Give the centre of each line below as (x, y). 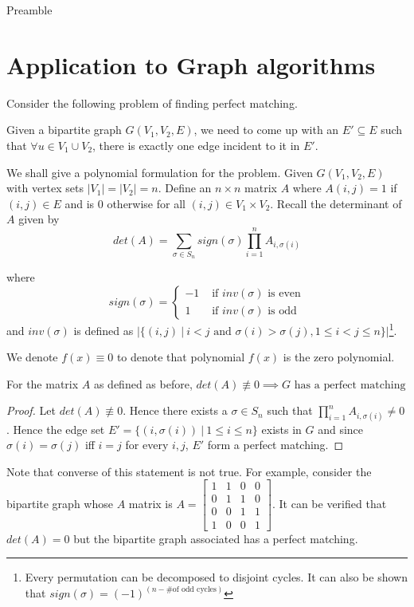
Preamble (29, 10)
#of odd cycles (191, 589)
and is (80, 203)
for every (147, 445)
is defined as (103, 330)
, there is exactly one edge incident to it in (196, 145)
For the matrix (43, 383)
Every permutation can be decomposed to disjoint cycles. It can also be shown (216, 577)
